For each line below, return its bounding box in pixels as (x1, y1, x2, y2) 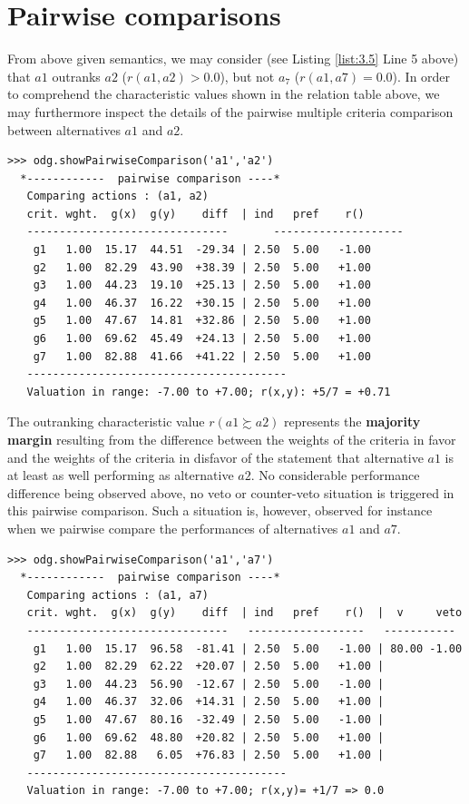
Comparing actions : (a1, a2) (26, 190, 209, 203)
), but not (220, 66, 275, 85)
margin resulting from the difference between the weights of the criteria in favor (7, 430, 456, 448)
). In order (392, 66, 451, 85)
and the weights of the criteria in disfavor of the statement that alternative (7, 447, 424, 466)
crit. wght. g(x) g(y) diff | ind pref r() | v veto (26, 606, 463, 620)
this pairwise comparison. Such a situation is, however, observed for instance (7, 501, 433, 520)
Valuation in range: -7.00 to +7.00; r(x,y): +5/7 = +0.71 (26, 385, 391, 398)
